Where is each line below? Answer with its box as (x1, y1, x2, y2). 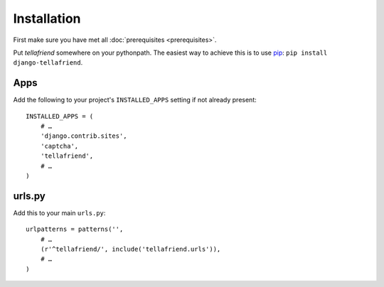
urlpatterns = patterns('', (26, 225, 124, 234)
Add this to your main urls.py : (13, 208, 106, 217)
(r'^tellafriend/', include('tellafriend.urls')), (40, 245, 221, 254)
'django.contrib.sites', (40, 132, 127, 140)
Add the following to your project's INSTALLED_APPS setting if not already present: (13, 96, 257, 104)
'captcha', (40, 142, 79, 150)
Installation (13, 11, 81, 26)
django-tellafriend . (13, 58, 83, 67)
